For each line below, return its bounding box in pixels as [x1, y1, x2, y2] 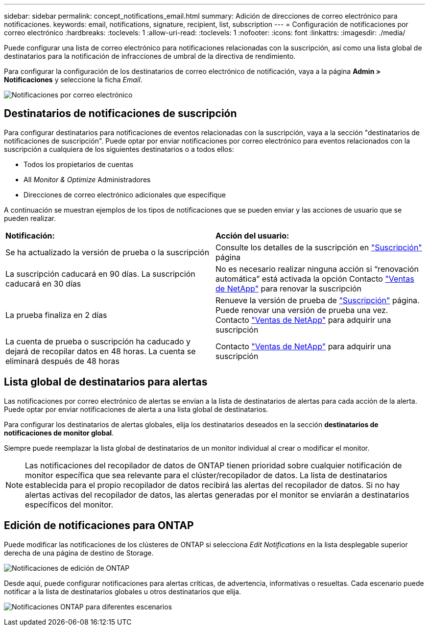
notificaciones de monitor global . [4, 428, 114, 437]
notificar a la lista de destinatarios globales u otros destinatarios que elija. [4, 587, 241, 596]
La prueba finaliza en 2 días [5, 310, 107, 320]
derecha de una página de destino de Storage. [4, 548, 154, 557]
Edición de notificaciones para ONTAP [4, 519, 194, 532]
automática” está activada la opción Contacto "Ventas [215, 273, 414, 284]
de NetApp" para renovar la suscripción [215, 283, 362, 293]
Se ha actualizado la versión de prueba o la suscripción [5, 247, 210, 257]
